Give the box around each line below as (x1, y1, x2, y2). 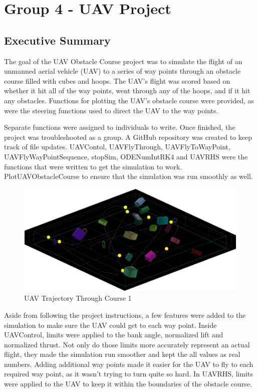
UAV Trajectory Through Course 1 (24, 293, 132, 303)
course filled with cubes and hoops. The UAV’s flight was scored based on (4, 75, 230, 86)
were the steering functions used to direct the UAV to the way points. (4, 105, 218, 115)
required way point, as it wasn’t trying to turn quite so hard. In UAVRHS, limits (4, 368, 253, 379)
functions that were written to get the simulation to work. (4, 161, 182, 171)
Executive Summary (4, 32, 111, 48)
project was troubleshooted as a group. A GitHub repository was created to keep (4, 131, 252, 142)
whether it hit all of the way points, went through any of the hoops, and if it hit (4, 85, 250, 96)
